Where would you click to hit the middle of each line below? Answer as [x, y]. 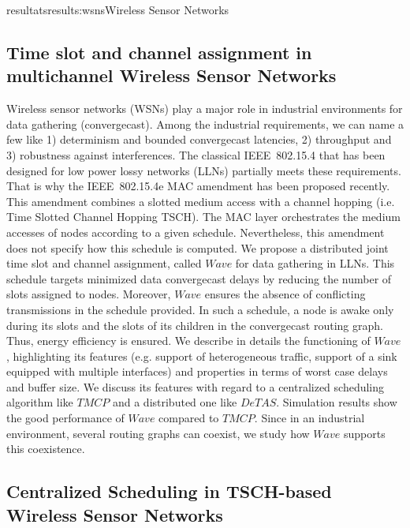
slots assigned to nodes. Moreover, [89, 294]
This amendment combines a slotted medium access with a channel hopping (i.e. [201, 201]
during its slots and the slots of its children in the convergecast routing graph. [195, 325]
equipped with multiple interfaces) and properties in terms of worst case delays [197, 371]
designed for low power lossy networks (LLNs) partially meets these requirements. [204, 170]
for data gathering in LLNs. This [315, 263]
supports [364, 433]
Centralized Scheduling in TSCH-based [169, 491]
